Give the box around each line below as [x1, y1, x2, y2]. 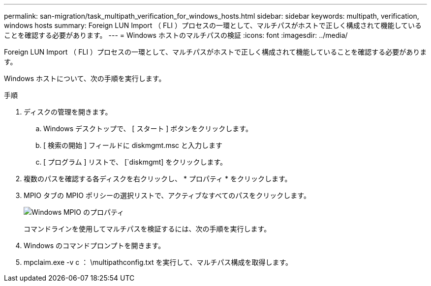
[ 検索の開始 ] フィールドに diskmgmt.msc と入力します [43, 141, 223, 149]
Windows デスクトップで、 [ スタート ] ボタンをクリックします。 [43, 124, 252, 133]
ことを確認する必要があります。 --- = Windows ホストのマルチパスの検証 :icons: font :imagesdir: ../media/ [4, 31, 348, 39]
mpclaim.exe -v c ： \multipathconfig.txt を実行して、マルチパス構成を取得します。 [24, 258, 293, 266]
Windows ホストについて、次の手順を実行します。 [4, 74, 166, 83]
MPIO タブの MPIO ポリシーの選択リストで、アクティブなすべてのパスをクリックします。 [24, 191, 310, 200]
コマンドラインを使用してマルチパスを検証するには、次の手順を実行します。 [24, 225, 271, 233]
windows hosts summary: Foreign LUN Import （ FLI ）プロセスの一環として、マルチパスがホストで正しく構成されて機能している [4, 21, 422, 29]
